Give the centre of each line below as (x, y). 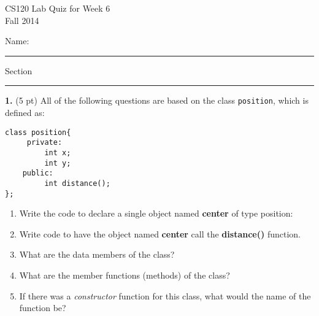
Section (19, 70)
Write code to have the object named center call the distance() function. (160, 233)
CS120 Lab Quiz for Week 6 (58, 8)
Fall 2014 (22, 20)
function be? (43, 308)
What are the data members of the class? (97, 254)
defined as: (25, 113)
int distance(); (77, 183)
